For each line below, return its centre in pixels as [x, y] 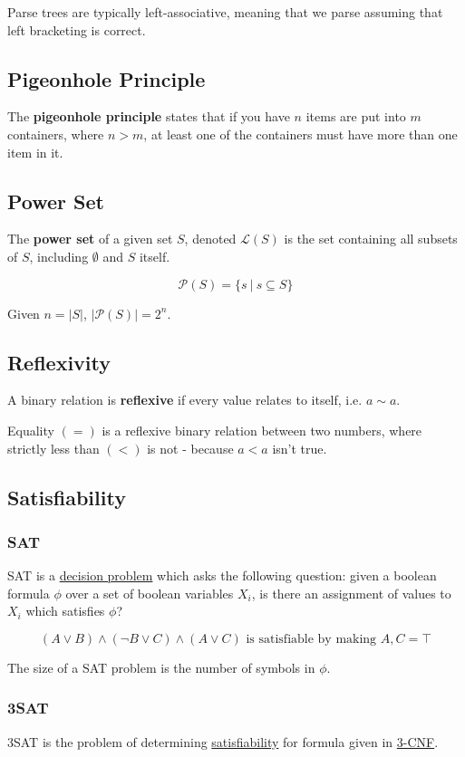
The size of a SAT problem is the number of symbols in [161, 667]
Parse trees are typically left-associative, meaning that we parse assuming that [225, 12]
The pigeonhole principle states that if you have [149, 116]
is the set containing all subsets [371, 239]
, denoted [210, 239]
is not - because [190, 448]
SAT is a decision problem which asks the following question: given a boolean [222, 575]
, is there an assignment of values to [351, 593]
